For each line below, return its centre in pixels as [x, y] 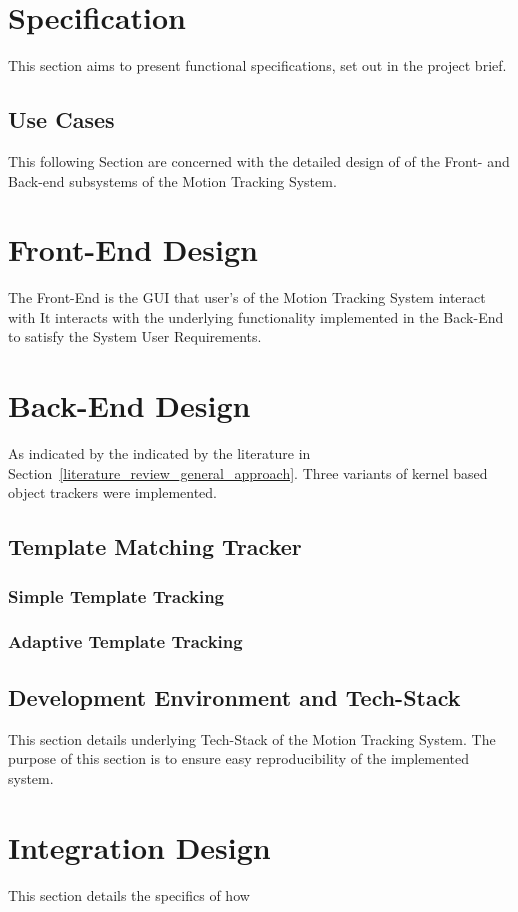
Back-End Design [129, 405]
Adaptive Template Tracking [125, 641]
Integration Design [139, 846]
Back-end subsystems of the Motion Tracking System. [172, 180]
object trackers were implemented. [112, 492]
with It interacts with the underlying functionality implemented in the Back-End [256, 316]
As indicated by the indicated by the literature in [159, 453]
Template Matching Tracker [155, 546]
